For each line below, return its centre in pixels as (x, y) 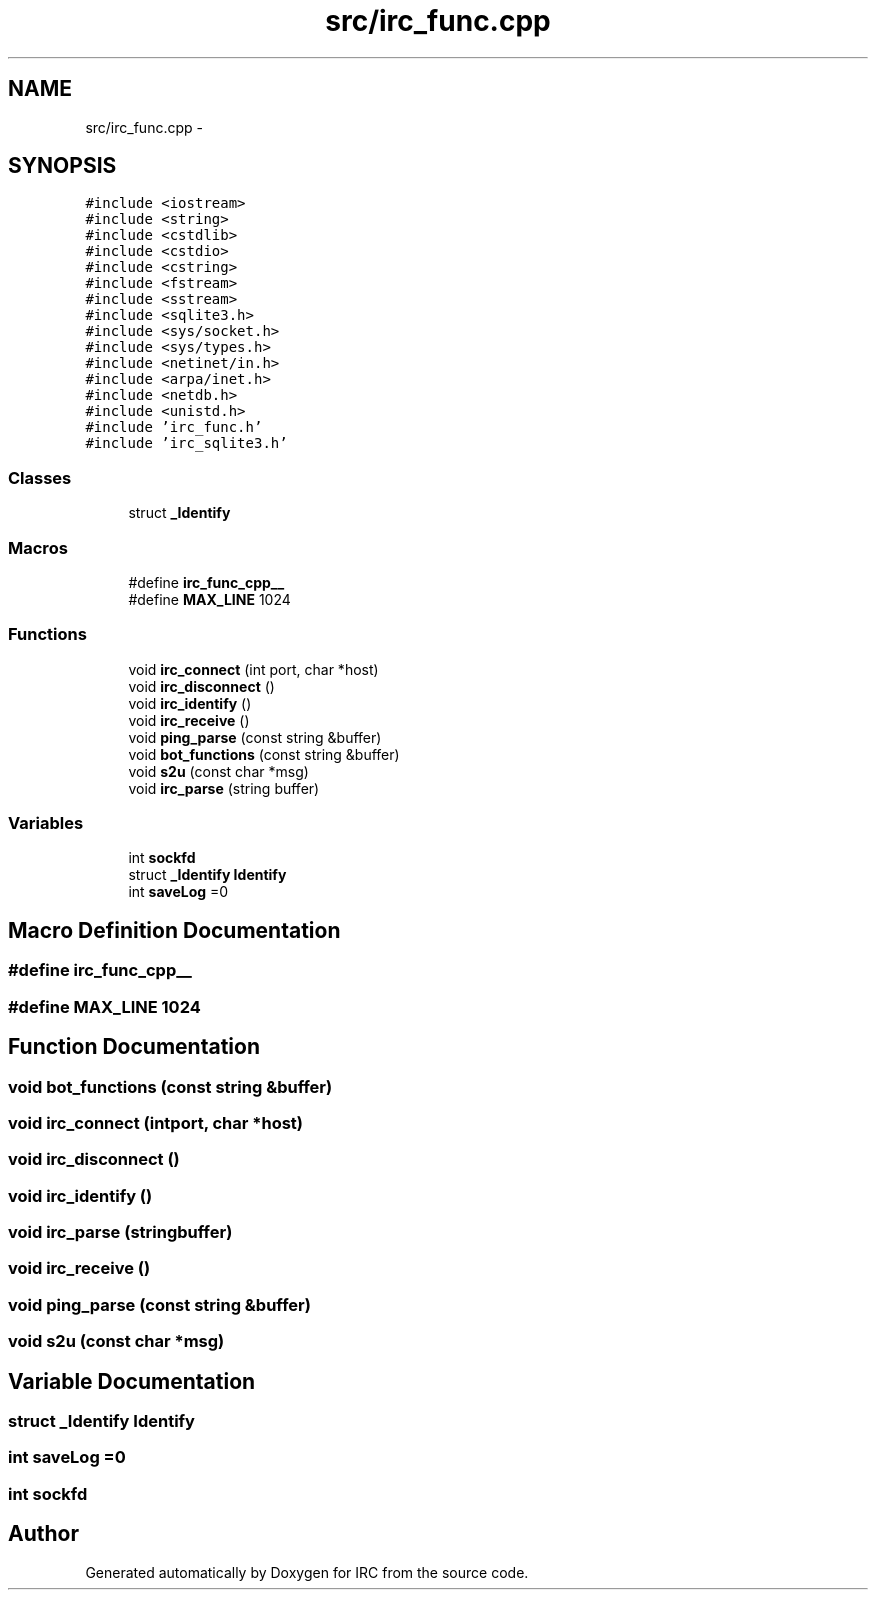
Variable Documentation (132, 1381)
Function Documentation (134, 1047)
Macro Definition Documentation (174, 930)
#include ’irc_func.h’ (174, 427)
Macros (38, 547)
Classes (40, 477)
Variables (46, 823)
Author (43, 1534)
